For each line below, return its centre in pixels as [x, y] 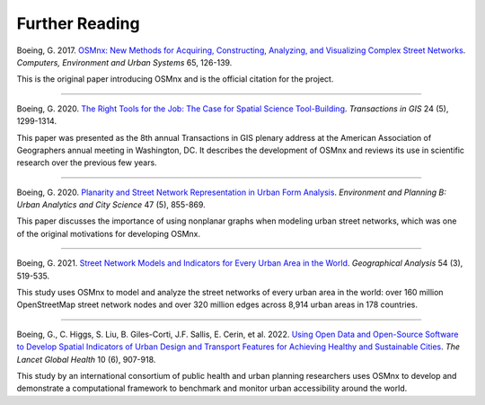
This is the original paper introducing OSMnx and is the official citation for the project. [175, 79]
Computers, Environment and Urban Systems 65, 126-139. [124, 62]
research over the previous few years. [87, 163]
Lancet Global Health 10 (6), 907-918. [86, 359]
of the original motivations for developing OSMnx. [109, 233]
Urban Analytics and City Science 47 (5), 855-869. [111, 205]
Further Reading [78, 23]
